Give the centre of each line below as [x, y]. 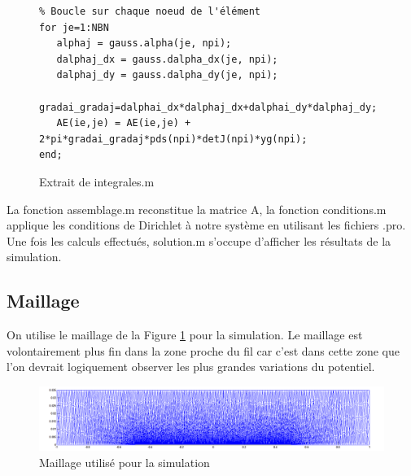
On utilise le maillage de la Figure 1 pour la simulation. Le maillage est [185, 335]
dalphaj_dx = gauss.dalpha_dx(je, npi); [167, 59]
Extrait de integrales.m [97, 181]
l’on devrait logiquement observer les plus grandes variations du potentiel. [191, 367]
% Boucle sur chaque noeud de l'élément [150, 11]
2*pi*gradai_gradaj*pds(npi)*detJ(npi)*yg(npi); [173, 139]
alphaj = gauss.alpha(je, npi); [144, 44]
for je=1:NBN [74, 27]
